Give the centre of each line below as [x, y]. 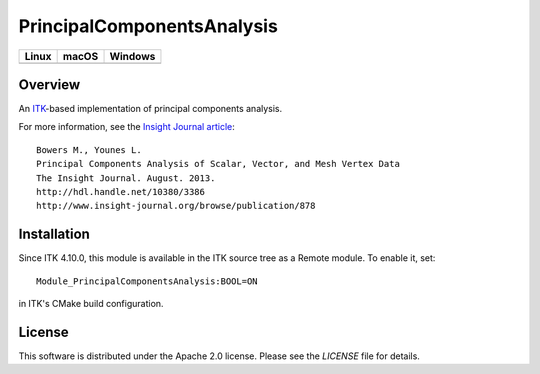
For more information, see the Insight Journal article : [126, 127]
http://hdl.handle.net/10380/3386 [120, 192]
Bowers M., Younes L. [89, 149]
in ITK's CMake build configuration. [91, 304]
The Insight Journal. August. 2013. [126, 178]
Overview [49, 84]
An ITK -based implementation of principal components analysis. [150, 109]
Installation [54, 234]
